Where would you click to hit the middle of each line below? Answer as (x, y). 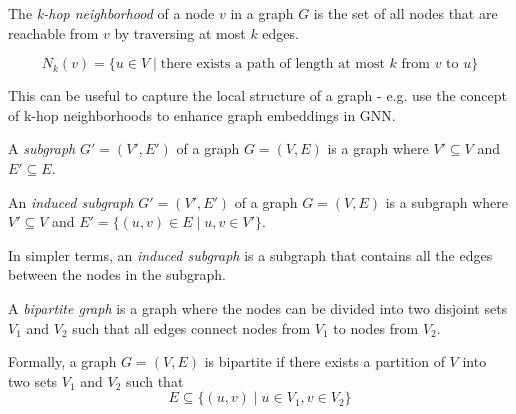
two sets (33, 380)
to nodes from (376, 327)
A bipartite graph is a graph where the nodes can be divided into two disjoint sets (258, 307)
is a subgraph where (447, 201)
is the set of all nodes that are (405, 13)
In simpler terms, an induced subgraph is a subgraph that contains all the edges (250, 254)
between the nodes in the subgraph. (117, 274)
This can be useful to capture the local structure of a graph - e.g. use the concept (257, 95)
